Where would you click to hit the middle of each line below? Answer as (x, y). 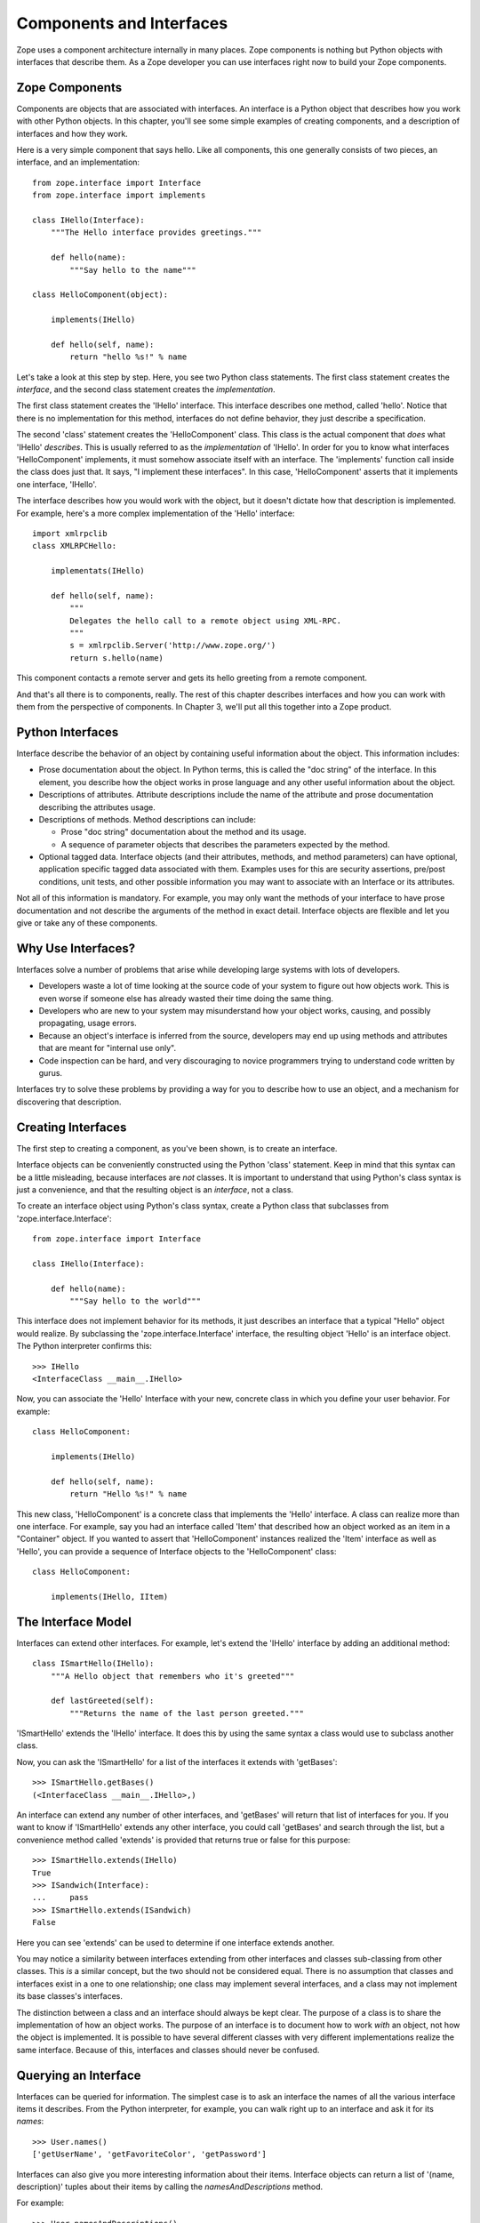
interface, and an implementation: (78, 162)
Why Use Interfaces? (76, 948)
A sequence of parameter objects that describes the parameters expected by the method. (225, 844)
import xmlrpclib (70, 533)
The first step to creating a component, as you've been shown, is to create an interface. (177, 1148)
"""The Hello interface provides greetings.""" (156, 233)
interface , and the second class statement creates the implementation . (146, 389)
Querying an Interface (79, 2075)
